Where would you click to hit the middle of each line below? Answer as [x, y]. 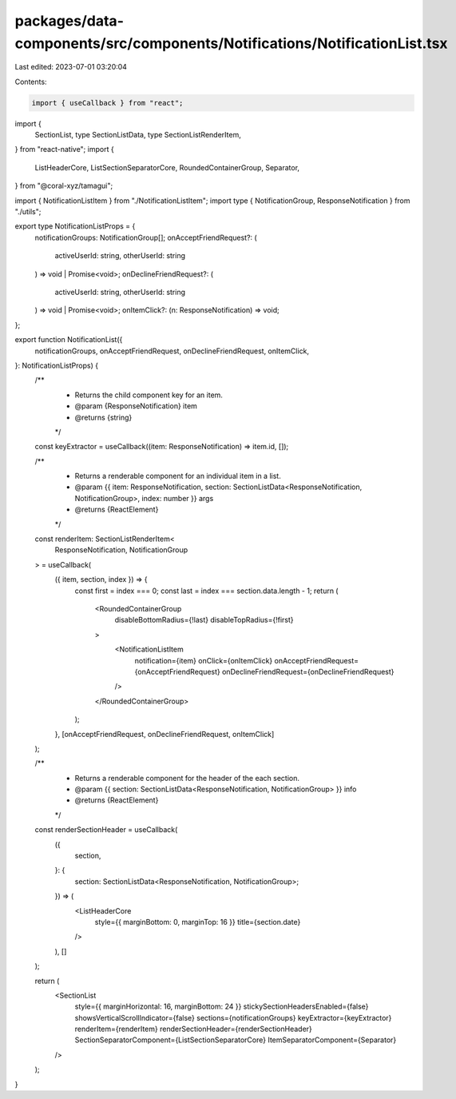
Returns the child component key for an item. [149, 395]
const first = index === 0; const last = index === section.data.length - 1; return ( [206, 591]
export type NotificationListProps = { [75, 226]
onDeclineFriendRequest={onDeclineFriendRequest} [308, 671]
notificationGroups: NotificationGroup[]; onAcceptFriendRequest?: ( [146, 237]
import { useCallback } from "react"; [107, 103]
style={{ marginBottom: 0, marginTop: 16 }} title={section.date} [198, 922]
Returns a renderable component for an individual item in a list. [178, 476]
